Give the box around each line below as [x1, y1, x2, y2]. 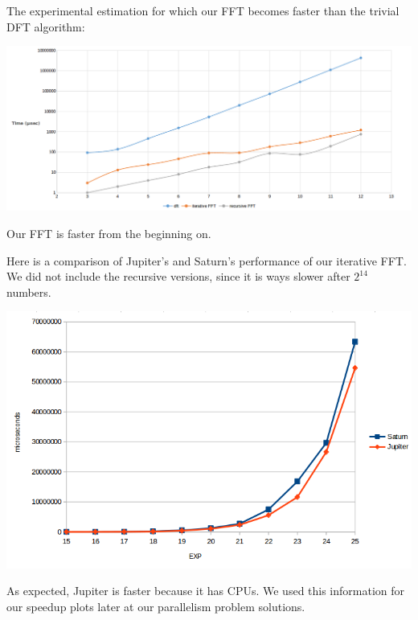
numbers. [6, 283, 51, 300]
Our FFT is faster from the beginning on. [6, 225, 211, 242]
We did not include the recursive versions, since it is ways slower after [6, 268, 350, 285]
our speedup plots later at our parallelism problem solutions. [6, 597, 305, 614]
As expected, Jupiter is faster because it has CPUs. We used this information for [6, 582, 405, 599]
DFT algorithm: [6, 18, 85, 35]
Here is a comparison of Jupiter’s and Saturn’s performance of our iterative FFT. [6, 252, 407, 269]
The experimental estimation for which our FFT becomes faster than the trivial [6, 2, 400, 18]
